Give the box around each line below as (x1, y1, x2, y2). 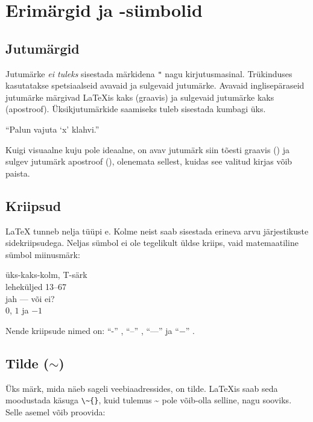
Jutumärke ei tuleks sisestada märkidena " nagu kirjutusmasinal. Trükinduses (5, 67, 292, 80)
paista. (5, 166, 30, 179)
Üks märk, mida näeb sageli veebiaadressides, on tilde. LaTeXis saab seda (5, 382, 278, 394)
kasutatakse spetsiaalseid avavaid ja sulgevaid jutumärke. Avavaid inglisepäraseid (5, 79, 305, 92)
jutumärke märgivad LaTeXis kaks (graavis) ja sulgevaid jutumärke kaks (5, 90, 274, 103)
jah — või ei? (5, 292, 55, 304)
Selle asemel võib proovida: (5, 405, 106, 418)
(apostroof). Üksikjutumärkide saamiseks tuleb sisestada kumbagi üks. (5, 102, 266, 115)
